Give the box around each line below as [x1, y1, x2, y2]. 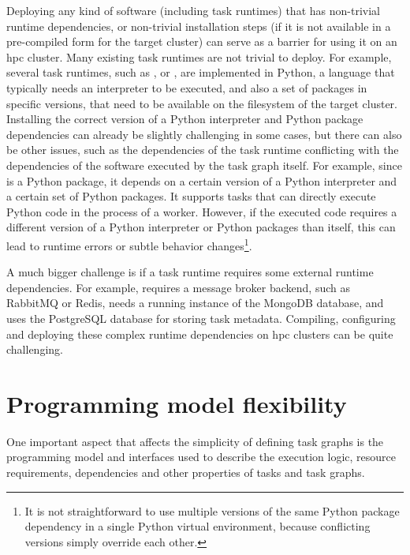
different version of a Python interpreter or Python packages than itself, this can [6, 219, 396, 235]
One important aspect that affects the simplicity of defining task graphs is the [6, 433, 384, 449]
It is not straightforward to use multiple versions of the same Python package [24, 502, 400, 519]
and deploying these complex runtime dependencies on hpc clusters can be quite [6, 325, 393, 342]
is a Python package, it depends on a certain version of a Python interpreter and [6, 172, 397, 189]
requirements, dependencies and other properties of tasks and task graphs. [6, 464, 365, 481]
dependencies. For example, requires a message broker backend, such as [6, 279, 350, 295]
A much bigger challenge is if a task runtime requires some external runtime [6, 264, 374, 280]
